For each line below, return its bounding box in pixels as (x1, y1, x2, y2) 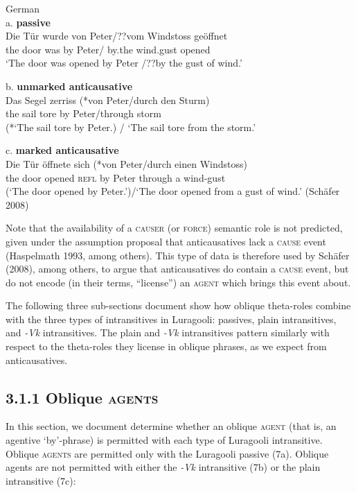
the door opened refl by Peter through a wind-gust (6, 170, 226, 184)
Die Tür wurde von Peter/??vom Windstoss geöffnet (6, 28, 228, 43)
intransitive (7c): (6, 473, 76, 487)
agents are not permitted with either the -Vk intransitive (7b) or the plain (6, 460, 321, 474)
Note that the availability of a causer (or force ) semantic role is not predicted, (6, 220, 343, 235)
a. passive (6, 15, 51, 29)
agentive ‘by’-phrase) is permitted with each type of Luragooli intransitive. (6, 433, 323, 447)
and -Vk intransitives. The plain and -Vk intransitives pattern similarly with (6, 325, 330, 340)
